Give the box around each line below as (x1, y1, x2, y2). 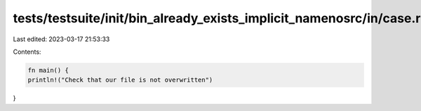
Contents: (13, 47, 41, 56)
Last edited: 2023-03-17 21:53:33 (13, 35, 110, 43)
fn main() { (27, 66, 69, 74)
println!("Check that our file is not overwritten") (27, 76, 213, 84)
